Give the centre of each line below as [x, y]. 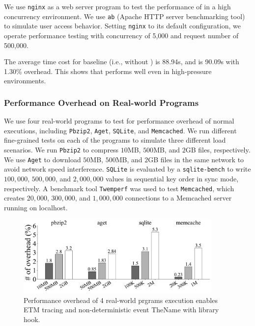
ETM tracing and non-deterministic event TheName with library [121, 310]
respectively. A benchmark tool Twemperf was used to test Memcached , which [119, 188]
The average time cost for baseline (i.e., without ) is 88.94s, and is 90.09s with [122, 62]
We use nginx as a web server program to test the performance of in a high [117, 6]
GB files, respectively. [218, 150]
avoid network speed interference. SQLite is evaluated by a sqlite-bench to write [127, 169]
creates [14, 198]
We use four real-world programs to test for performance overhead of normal [119, 121]
